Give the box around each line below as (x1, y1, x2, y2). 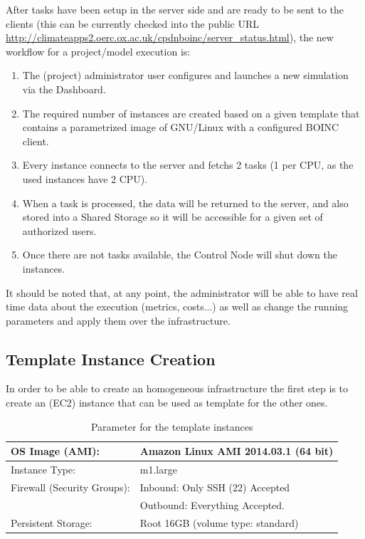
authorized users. (22, 223, 97, 238)
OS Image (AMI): (11, 444, 100, 459)
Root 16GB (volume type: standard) (139, 515, 299, 530)
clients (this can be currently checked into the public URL (6, 16, 260, 31)
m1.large (139, 462, 177, 477)
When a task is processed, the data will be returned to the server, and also (22, 195, 349, 210)
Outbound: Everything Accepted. (139, 497, 285, 512)
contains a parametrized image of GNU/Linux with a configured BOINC (22, 120, 339, 135)
